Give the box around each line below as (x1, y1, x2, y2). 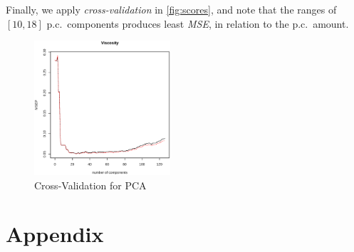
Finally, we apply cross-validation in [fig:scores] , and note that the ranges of (6, 2, 337, 16)
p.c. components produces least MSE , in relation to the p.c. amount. (46, 16, 349, 31)
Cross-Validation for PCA (34, 177, 147, 192)
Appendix (6, 219, 104, 248)
